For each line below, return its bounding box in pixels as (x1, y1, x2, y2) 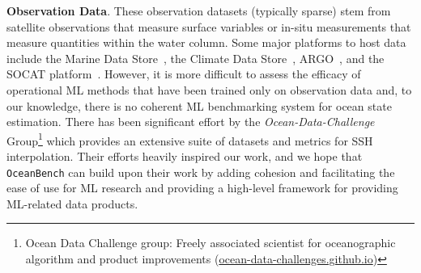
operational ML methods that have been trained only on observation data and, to (6, 81, 412, 98)
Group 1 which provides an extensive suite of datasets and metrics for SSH (6, 129, 373, 149)
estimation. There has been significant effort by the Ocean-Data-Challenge (6, 113, 375, 130)
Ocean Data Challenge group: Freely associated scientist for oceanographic (25, 234, 396, 251)
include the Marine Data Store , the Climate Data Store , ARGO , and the (6, 49, 385, 66)
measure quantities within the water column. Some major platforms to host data (6, 34, 406, 51)
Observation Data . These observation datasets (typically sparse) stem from (6, 2, 391, 19)
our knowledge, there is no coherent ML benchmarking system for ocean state (6, 97, 392, 114)
